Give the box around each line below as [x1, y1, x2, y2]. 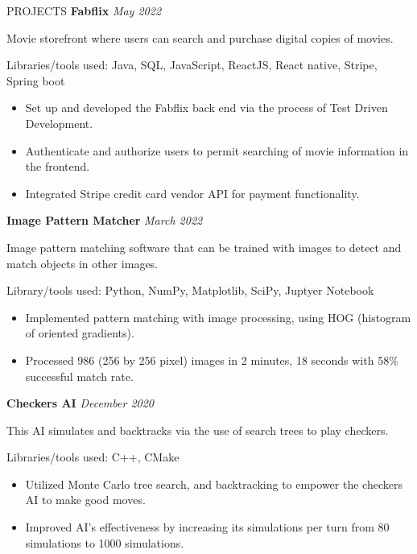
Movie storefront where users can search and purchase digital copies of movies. [6, 29, 394, 46]
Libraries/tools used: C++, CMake [6, 449, 180, 465]
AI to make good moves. [25, 491, 146, 508]
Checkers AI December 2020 [6, 395, 155, 411]
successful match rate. [25, 367, 134, 384]
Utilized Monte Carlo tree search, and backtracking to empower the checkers [25, 475, 403, 492]
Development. [25, 114, 93, 131]
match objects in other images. [6, 254, 159, 271]
